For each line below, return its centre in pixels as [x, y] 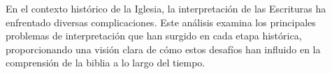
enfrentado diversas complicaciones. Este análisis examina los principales [161, 22]
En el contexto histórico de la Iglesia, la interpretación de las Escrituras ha [166, 8]
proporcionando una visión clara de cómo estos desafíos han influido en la [163, 49]
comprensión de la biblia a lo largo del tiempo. [106, 63]
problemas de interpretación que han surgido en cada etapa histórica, [154, 36]
